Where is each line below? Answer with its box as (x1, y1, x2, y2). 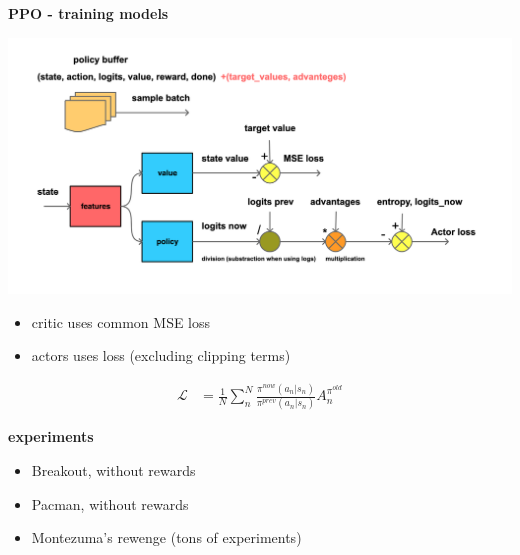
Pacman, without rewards (31, 493, 189, 514)
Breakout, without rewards (31, 460, 196, 481)
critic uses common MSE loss (31, 311, 211, 332)
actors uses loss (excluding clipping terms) (31, 345, 291, 366)
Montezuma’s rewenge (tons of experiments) (31, 527, 302, 548)
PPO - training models (8, 3, 169, 23)
